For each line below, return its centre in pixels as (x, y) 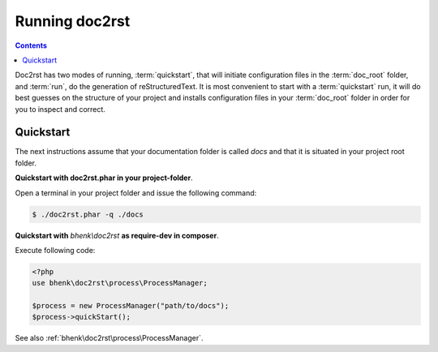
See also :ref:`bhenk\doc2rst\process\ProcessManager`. (109, 338)
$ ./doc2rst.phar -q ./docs (88, 214)
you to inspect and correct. (60, 109)
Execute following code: (55, 250)
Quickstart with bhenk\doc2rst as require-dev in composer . (117, 235)
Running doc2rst (73, 21)
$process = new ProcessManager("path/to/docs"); (131, 306)
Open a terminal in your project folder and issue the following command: (136, 193)
